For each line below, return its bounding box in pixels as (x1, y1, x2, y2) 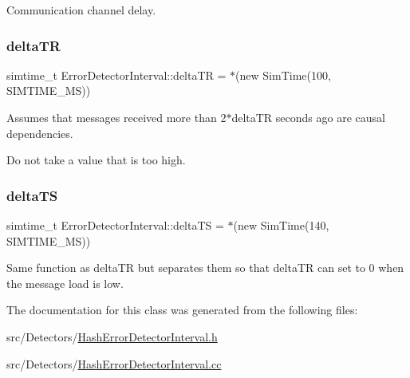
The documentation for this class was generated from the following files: (6, 301, 358, 318)
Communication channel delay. (6, 2, 156, 18)
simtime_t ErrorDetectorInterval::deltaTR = (6, 66, 227, 83)
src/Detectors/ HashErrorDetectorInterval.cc (6, 355, 222, 372)
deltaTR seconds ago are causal (231, 109, 385, 125)
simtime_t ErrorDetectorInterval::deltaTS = (6, 217, 224, 233)
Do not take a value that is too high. (6, 152, 186, 168)
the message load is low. (6, 274, 124, 291)
